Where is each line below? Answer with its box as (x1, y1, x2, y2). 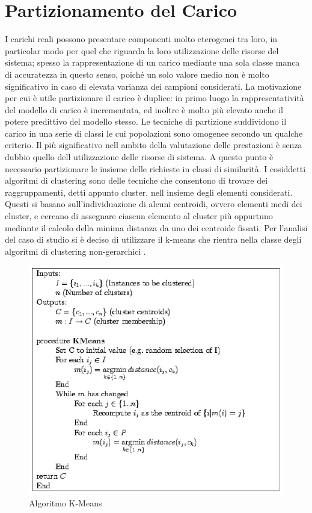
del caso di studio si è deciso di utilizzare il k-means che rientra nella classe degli (5, 233, 302, 246)
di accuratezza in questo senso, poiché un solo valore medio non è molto (5, 67, 269, 80)
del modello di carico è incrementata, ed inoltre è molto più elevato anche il (5, 103, 283, 116)
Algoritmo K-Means (29, 496, 102, 509)
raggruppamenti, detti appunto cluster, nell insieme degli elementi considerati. (5, 185, 293, 198)
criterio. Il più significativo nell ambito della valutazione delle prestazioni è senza (5, 138, 302, 151)
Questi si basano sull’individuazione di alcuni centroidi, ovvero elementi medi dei (5, 197, 302, 210)
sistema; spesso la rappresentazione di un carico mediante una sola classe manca (5, 56, 300, 69)
